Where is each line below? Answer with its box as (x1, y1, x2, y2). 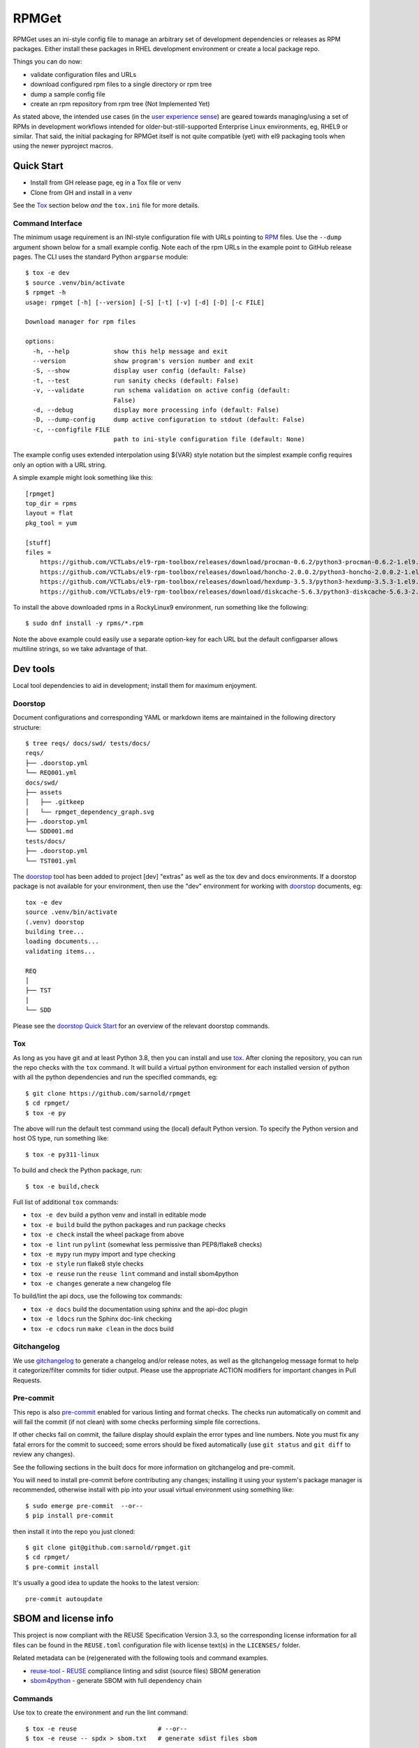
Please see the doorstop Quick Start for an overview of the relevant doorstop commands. (13, 1022, 270, 1030)
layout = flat (25, 509, 73, 517)
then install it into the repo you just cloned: (13, 1527, 135, 1535)
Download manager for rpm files (25, 318, 136, 326)
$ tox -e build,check (25, 1182, 99, 1190)
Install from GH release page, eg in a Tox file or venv (30, 178, 182, 187)
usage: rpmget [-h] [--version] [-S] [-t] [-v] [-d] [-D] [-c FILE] (25, 298, 265, 306)
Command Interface (13, 218, 83, 228)
